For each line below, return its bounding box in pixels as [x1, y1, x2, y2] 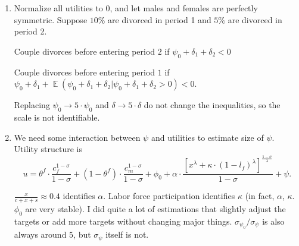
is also [262, 215, 285, 227]
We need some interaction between [14, 131, 141, 143]
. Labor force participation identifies [103, 190, 235, 202]
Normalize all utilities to [14, 2, 103, 14]
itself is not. [105, 228, 149, 241]
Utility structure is [14, 143, 82, 155]
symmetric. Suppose [14, 13, 88, 26]
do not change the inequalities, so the [144, 99, 281, 111]
